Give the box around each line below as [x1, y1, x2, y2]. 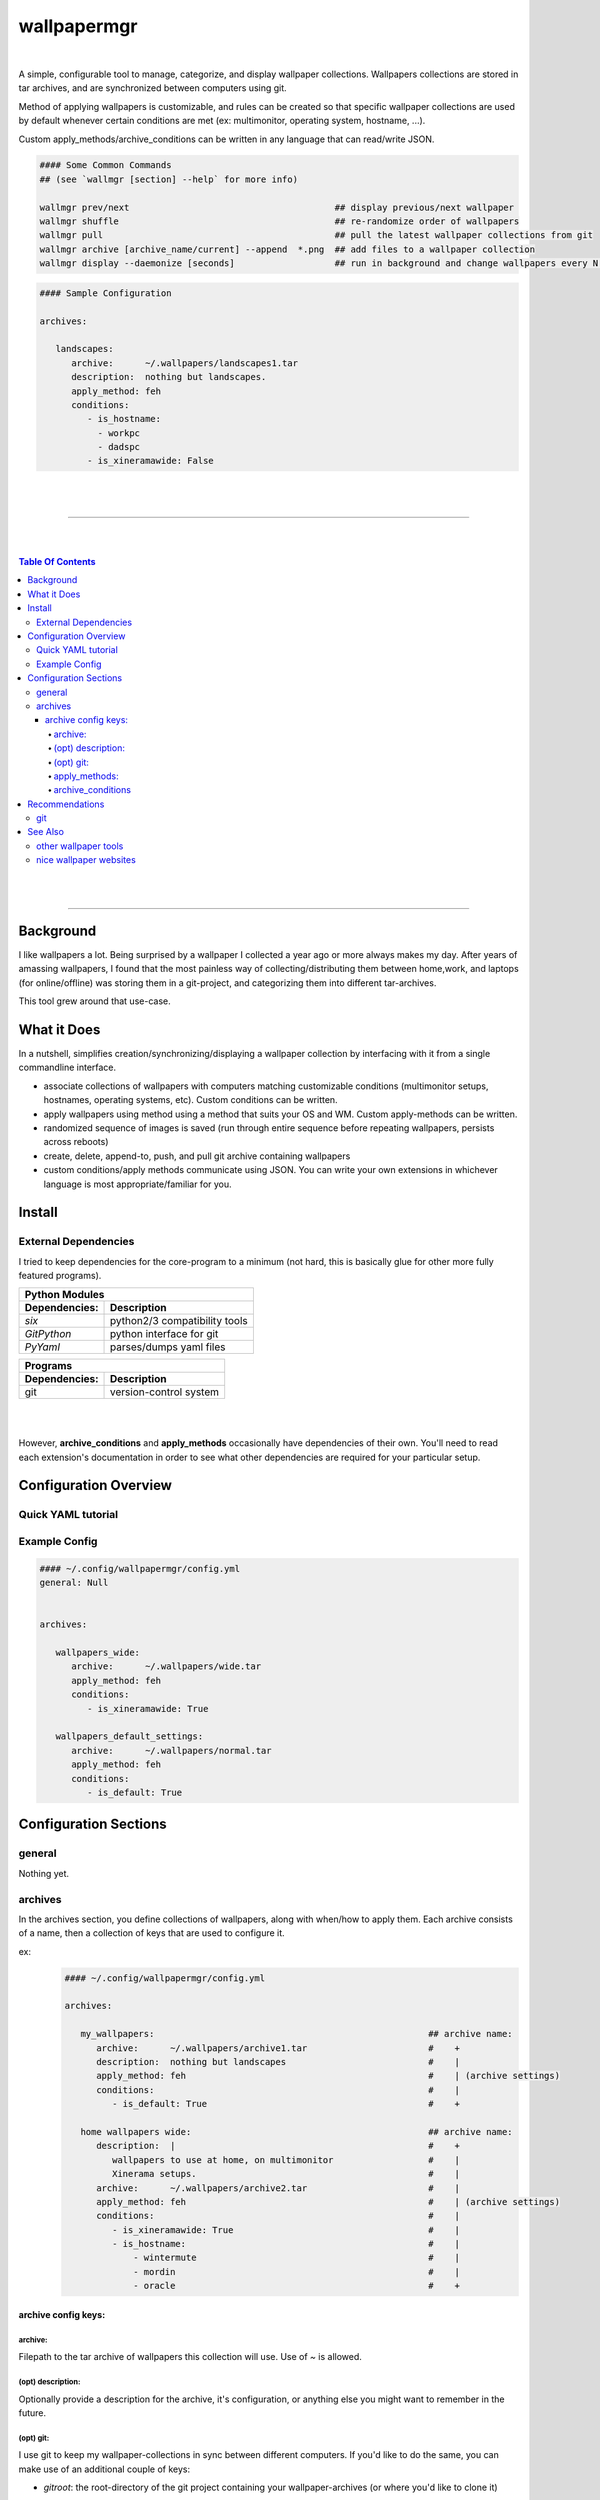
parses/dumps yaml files [110, 1340, 226, 1354]
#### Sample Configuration [39, 287, 172, 299]
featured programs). [18, 1270, 102, 1282]
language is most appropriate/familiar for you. [43, 1178, 232, 1190]
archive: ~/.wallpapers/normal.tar [71, 1745, 272, 1756]
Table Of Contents [18, 556, 96, 568]
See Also [27, 826, 65, 838]
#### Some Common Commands [39, 160, 172, 171]
